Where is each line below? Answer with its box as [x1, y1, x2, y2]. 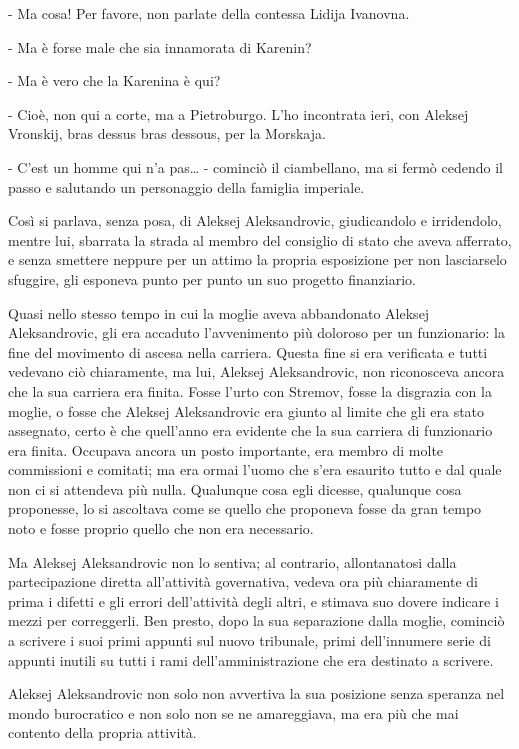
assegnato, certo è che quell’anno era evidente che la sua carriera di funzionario [8, 420, 493, 441]
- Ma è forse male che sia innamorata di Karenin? [8, 36, 312, 57]
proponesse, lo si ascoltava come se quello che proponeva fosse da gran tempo [8, 498, 482, 519]
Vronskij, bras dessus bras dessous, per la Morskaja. [8, 123, 326, 144]
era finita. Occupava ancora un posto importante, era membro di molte [8, 439, 444, 460]
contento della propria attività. [8, 722, 197, 743]
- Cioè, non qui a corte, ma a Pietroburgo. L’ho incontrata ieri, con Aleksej [8, 103, 469, 124]
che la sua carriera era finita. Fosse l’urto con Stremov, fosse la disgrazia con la [8, 380, 492, 401]
